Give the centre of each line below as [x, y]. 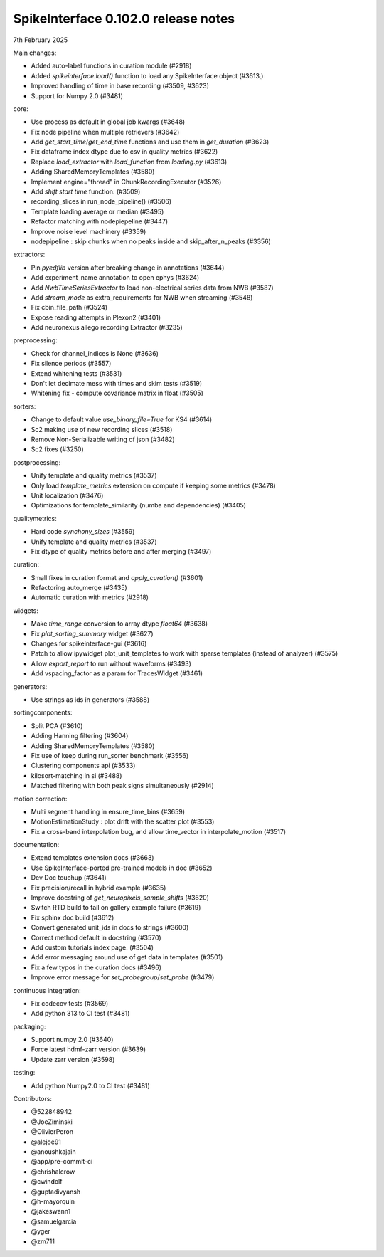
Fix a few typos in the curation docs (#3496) [96, 967]
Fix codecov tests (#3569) [70, 1003]
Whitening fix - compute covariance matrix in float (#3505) [117, 393]
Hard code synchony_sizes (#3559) [83, 532]
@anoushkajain [53, 1152]
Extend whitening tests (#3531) [76, 373]
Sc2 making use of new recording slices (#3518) [102, 429]
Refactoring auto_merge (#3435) [79, 588]
